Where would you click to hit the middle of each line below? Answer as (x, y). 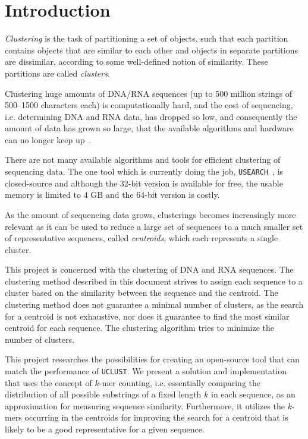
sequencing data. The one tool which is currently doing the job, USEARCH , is (144, 171)
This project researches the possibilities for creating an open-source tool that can (152, 359)
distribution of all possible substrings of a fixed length (103, 394)
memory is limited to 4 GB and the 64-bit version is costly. (112, 195)
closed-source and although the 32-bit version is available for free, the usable (144, 183)
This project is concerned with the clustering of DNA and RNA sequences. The (149, 269)
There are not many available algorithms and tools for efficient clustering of (143, 160)
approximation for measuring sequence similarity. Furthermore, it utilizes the (145, 405)
